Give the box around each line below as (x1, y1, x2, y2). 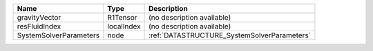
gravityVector (17, 13, 61, 22)
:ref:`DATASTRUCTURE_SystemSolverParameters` (149, 31, 311, 40)
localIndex (107, 22, 141, 31)
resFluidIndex (17, 22, 61, 31)
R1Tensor (107, 13, 137, 22)
